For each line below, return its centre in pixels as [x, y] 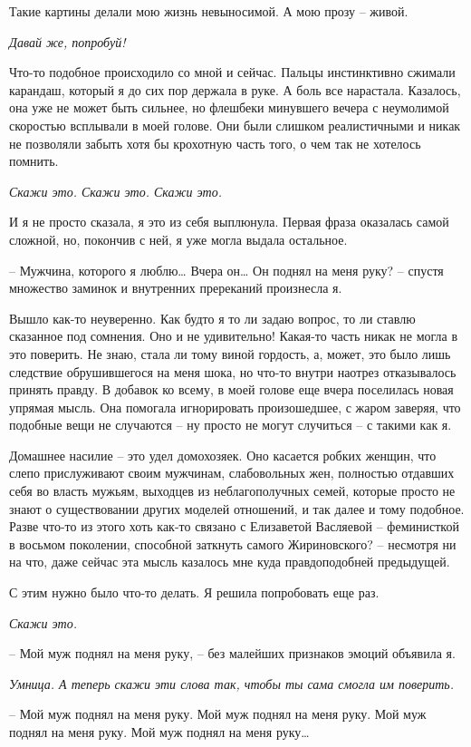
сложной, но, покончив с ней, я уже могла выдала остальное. [178, 239]
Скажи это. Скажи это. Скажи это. [115, 191]
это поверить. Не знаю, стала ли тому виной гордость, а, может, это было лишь [230, 353]
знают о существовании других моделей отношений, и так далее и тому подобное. [237, 508]
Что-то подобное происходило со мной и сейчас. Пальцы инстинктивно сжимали [232, 72]
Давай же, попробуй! [67, 41]
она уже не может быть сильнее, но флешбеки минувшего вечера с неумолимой [229, 107]
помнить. [34, 161]
